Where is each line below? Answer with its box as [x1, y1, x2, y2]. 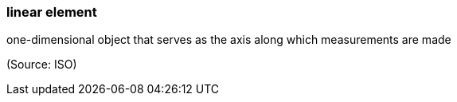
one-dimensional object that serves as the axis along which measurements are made [6, 33, 451, 47]
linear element [6, 4, 97, 20]
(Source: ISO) [6, 57, 77, 72]
